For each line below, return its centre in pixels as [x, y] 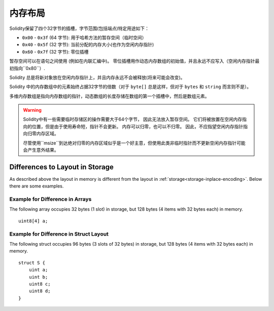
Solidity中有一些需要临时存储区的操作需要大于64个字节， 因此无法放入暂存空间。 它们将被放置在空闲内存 [133, 120]
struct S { [32, 263]
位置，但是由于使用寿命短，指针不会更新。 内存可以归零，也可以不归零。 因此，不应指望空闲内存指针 [138, 126]
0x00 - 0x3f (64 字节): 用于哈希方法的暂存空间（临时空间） [84, 37]
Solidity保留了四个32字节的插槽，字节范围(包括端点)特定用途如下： [79, 28]
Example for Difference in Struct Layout [59, 234]
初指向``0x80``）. [27, 68]
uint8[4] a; [33, 221]
